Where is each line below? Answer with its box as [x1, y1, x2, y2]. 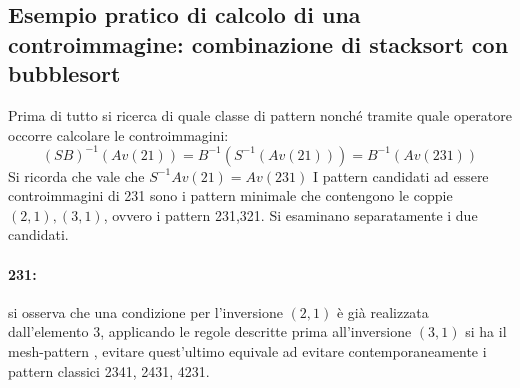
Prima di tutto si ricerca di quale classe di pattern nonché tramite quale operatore [8, 104, 512, 125]
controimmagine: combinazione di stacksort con [8, 28, 509, 59]
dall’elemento [8, 321, 89, 342]
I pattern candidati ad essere [312, 165, 489, 186]
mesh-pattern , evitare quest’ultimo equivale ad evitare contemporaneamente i [8, 341, 487, 362]
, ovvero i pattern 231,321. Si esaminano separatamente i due [103, 204, 478, 225]
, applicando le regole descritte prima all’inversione [100, 321, 412, 342]
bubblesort [8, 58, 121, 89]
